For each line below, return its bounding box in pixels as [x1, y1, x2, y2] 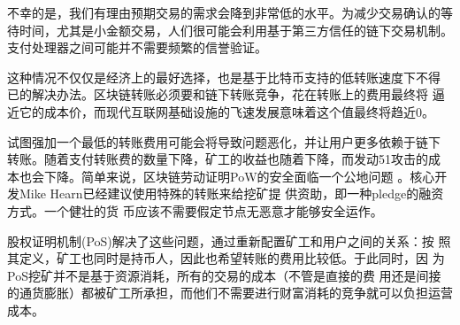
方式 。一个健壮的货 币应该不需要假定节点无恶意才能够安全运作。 [7, 201, 383, 220]
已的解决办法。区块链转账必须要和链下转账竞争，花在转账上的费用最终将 [7, 85, 428, 104]
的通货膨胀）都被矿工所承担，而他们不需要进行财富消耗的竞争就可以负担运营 [7, 283, 453, 302]
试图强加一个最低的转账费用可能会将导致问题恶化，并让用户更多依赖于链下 [7, 132, 441, 151]
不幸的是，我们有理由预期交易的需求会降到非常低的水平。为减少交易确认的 [7, 4, 441, 21]
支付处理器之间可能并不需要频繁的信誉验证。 [7, 38, 267, 57]
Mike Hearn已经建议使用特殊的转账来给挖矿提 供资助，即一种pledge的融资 [19, 184, 444, 203]
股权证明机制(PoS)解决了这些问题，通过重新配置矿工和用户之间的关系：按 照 [7, 231, 451, 250]
